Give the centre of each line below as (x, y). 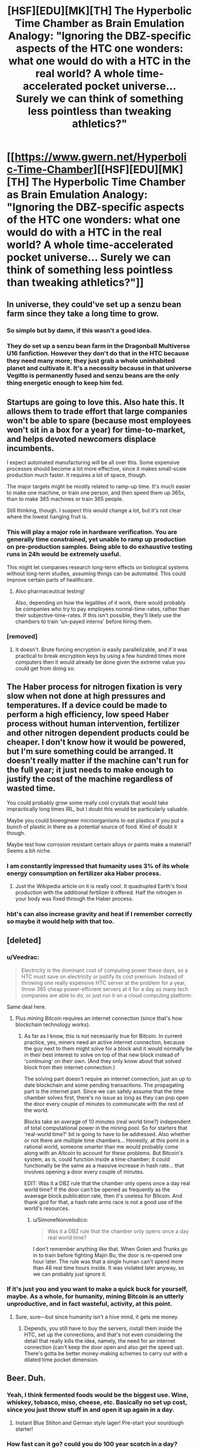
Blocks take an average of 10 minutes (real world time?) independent (107, 1121)
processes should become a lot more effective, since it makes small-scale (97, 469)
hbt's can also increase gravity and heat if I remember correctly (100, 914)
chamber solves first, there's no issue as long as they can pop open (106, 1097)
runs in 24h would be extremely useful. (64, 555)
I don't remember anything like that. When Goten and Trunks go (110, 1249)
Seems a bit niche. (29, 850)
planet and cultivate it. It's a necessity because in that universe (99, 368)
